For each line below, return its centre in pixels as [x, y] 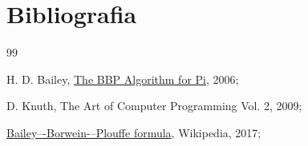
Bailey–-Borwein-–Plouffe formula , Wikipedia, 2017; [134, 132]
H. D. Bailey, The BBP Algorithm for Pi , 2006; [123, 79]
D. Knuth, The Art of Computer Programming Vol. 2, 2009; [154, 106]
